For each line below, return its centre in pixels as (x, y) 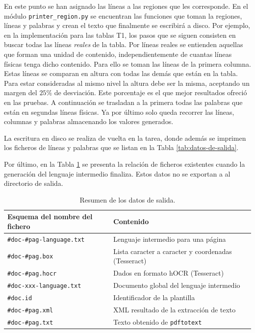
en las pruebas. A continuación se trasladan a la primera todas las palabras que (123, 102)
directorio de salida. (34, 183)
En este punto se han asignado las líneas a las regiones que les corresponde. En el (126, 6)
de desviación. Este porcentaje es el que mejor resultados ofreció (151, 92)
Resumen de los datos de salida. (127, 199)
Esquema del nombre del (50, 217)
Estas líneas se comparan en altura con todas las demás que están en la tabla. (121, 73)
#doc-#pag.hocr (32, 274)
